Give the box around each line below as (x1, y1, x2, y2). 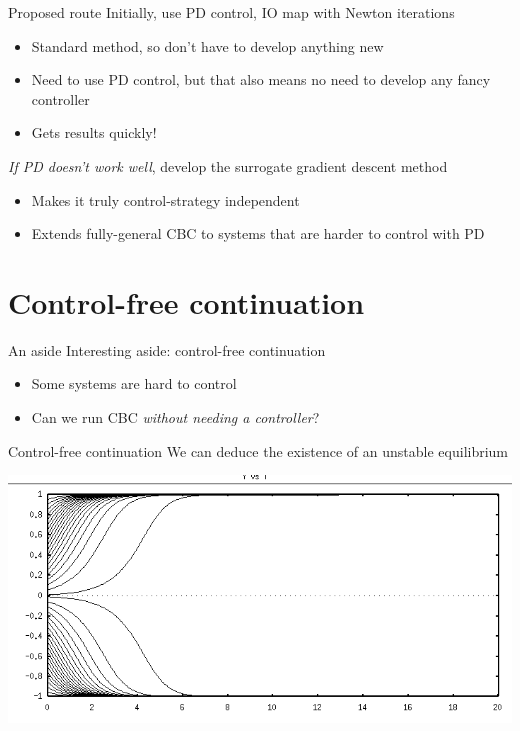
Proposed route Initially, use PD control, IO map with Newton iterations (8, 2, 455, 22)
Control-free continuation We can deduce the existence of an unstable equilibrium (8, 440, 509, 461)
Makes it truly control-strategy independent (31, 189, 300, 210)
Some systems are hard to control (31, 373, 237, 394)
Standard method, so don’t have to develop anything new (31, 35, 384, 56)
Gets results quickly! (31, 122, 157, 143)
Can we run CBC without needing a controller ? (31, 407, 320, 428)
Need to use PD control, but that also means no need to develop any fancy (31, 69, 491, 90)
